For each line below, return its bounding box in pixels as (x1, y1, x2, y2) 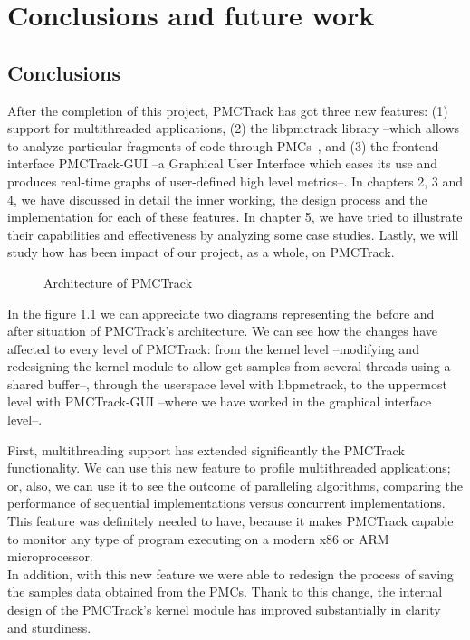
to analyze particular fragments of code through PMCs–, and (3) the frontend (7, 136, 439, 155)
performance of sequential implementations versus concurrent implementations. (7, 493, 446, 512)
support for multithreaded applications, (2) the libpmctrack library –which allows (7, 119, 460, 138)
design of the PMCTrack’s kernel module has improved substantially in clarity (7, 600, 441, 619)
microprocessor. (7, 547, 93, 566)
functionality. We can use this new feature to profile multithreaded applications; (7, 458, 451, 477)
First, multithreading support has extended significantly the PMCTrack (7, 440, 405, 459)
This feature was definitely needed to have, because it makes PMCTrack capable (7, 511, 454, 530)
